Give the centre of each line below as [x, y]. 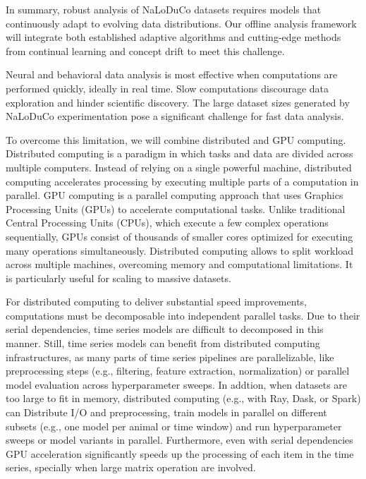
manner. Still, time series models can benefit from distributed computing [163, 343]
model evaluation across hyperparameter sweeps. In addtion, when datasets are [177, 384]
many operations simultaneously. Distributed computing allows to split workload [180, 250]
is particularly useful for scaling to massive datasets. [118, 278]
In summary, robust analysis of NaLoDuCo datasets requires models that [164, 9]
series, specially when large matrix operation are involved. [131, 467]
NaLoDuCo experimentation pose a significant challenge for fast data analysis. [175, 116]
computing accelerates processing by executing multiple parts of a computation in [182, 181]
